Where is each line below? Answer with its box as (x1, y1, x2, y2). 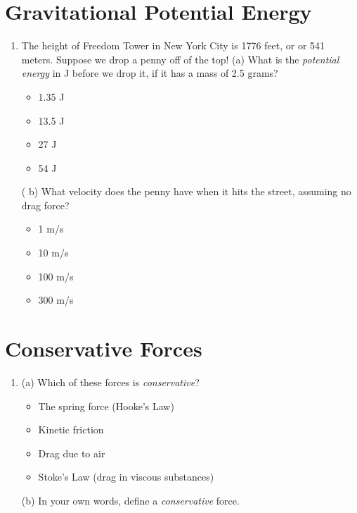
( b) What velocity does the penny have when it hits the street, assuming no (21, 184, 351, 199)
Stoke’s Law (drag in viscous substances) (38, 469, 214, 484)
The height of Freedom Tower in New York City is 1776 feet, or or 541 (21, 38, 325, 53)
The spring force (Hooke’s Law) (38, 398, 174, 413)
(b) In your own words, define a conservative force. (21, 493, 240, 507)
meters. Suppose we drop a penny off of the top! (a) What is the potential (21, 51, 339, 66)
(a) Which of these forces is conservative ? (21, 374, 200, 389)
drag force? (21, 197, 70, 212)
